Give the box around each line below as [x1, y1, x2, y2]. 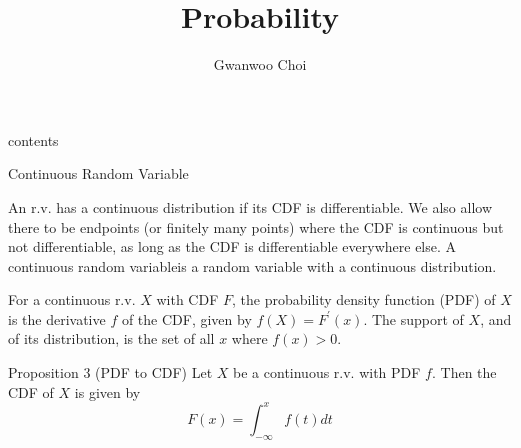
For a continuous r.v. [8, 289, 136, 310]
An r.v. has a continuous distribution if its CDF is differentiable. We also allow [8, 196, 492, 217]
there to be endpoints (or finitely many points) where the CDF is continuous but [8, 216, 504, 237]
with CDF [156, 289, 219, 310]
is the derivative [8, 308, 106, 329]
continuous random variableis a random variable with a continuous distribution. [8, 255, 497, 276]
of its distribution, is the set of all [8, 328, 215, 349]
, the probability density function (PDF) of [231, 289, 496, 310]
